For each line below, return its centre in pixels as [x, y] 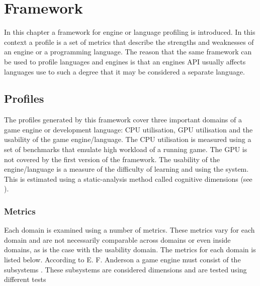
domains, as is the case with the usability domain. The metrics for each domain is [130, 249]
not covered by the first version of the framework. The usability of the [112, 159]
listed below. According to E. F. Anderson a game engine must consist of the [122, 260]
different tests [25, 279]
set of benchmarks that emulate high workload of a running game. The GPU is [126, 149]
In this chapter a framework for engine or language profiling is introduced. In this [130, 32]
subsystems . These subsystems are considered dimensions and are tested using [125, 269]
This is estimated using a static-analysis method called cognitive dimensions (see [128, 178]
